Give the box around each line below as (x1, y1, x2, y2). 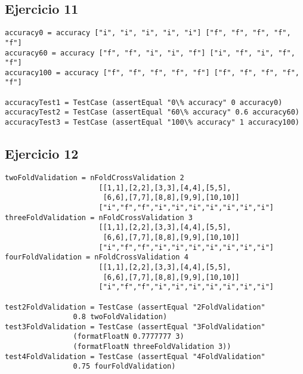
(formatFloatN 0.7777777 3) (73, 332, 184, 341)
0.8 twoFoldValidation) (73, 313, 168, 322)
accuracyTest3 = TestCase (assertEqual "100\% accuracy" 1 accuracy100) (5, 118, 299, 127)
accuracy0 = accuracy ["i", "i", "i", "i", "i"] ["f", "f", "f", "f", (5, 29, 291, 38)
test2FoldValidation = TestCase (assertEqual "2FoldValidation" (5, 302, 265, 311)
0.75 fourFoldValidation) (73, 362, 176, 371)
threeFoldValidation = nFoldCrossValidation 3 (5, 213, 193, 222)
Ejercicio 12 (5, 144, 79, 163)
